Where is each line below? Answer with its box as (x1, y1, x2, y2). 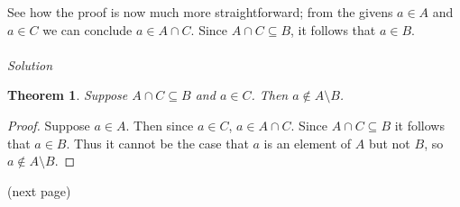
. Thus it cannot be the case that (66, 133, 249, 152)
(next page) (7, 181, 71, 200)
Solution (7, 55, 53, 74)
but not (368, 133, 410, 152)
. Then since (125, 115, 194, 134)
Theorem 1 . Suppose (7, 85, 128, 104)
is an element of (263, 133, 352, 152)
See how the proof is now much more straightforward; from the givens (7, 3, 393, 21)
